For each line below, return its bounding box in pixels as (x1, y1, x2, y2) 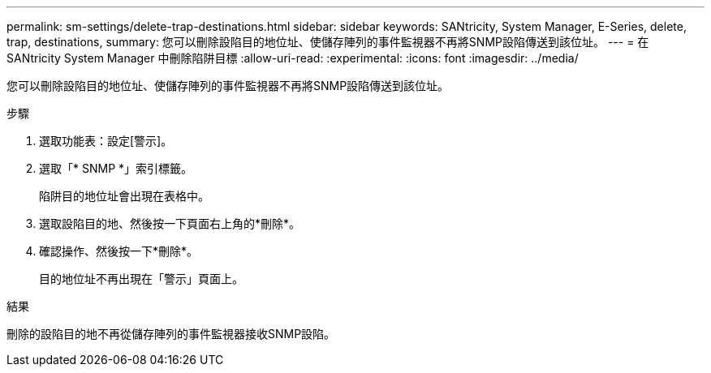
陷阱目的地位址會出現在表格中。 (39, 189, 209, 203)
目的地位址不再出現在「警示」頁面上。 (39, 272, 243, 285)
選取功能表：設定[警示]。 (39, 134, 173, 148)
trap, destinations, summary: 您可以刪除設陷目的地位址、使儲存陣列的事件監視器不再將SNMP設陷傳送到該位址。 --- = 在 (6, 35, 649, 49)
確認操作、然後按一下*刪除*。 (39, 244, 199, 258)
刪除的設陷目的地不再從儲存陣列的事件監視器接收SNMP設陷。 (6, 327, 336, 341)
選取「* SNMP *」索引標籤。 (39, 161, 193, 175)
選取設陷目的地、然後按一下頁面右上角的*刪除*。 (39, 217, 301, 230)
